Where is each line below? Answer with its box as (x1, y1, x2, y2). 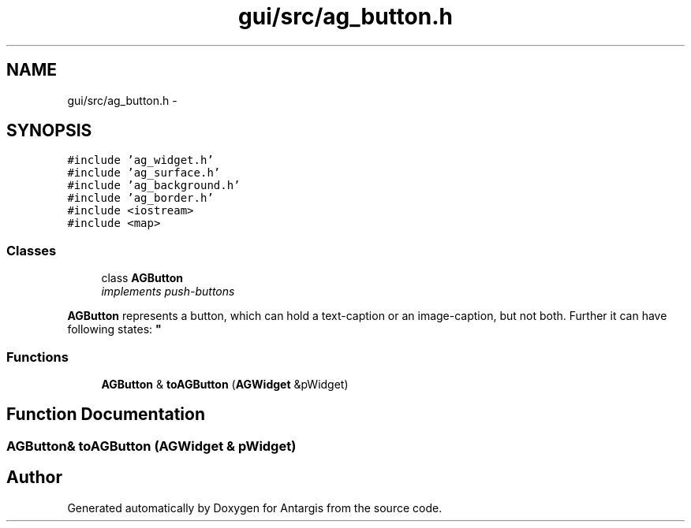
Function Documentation (6, 404, 205, 425)
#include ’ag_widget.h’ (67, 154, 214, 167)
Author (6, 467, 62, 488)
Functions (6, 348, 69, 365)
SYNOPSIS (6, 121, 92, 141)
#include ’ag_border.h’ (67, 191, 214, 205)
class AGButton (101, 271, 183, 285)
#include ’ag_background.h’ (67, 179, 241, 192)
